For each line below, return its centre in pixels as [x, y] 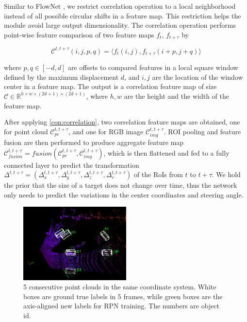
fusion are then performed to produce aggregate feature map [94, 142]
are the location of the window [198, 77]
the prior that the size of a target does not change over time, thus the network [121, 185]
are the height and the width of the [176, 96]
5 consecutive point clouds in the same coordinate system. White [120, 287]
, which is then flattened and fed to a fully [166, 152]
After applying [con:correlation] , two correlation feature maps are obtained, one [122, 122]
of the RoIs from [158, 174]
